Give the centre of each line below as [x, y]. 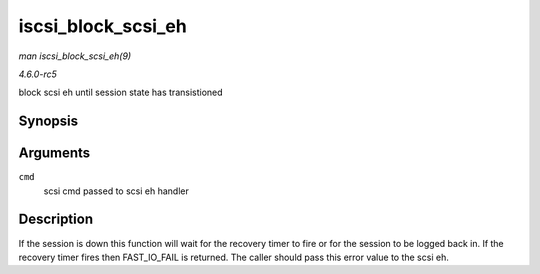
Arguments [54, 153]
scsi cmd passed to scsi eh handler [116, 191]
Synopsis [48, 121]
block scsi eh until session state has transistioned [121, 92]
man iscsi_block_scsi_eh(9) [75, 56]
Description [56, 219]
